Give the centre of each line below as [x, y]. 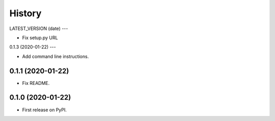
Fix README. [36, 83]
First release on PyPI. [45, 110]
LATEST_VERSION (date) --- [39, 28]
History [25, 13]
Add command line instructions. [56, 56]
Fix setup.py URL [40, 38]
